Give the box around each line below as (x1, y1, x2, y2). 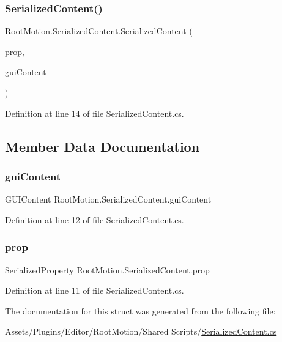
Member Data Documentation (5, 136, 200, 155)
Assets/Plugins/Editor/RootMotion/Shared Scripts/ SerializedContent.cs (5, 325, 277, 338)
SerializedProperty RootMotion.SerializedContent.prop (5, 263, 210, 276)
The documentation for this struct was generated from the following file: (5, 304, 276, 317)
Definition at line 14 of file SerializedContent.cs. (5, 106, 184, 119)
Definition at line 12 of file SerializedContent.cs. (5, 213, 184, 226)
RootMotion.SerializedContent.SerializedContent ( (5, 24, 193, 37)
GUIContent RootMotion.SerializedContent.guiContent (5, 193, 212, 206)
